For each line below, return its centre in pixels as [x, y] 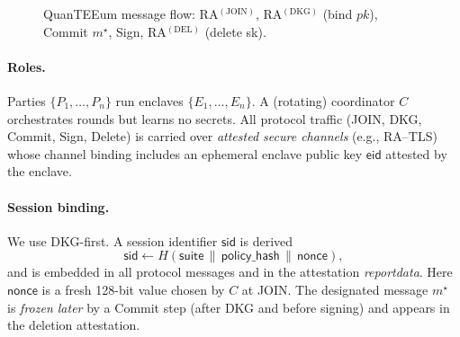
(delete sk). [235, 31]
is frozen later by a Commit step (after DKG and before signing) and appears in [229, 307]
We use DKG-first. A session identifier [113, 240]
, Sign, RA [137, 31]
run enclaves [149, 100]
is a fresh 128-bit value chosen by [133, 289]
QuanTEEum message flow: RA [131, 13]
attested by [416, 153]
